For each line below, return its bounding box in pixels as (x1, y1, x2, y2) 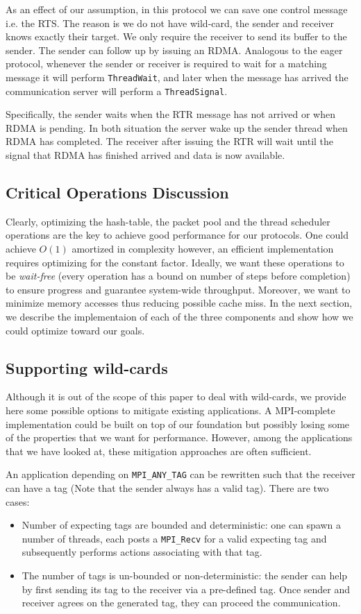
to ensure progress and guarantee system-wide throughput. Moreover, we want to (6, 282, 351, 296)
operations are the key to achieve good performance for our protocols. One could (6, 228, 349, 242)
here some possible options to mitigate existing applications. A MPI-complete (6, 403, 335, 417)
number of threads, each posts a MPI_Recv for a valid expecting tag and (22, 531, 327, 545)
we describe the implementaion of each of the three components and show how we (6, 309, 353, 324)
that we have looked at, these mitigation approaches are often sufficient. (6, 443, 312, 458)
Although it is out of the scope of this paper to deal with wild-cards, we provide (6, 389, 346, 404)
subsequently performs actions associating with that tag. (22, 545, 262, 559)
